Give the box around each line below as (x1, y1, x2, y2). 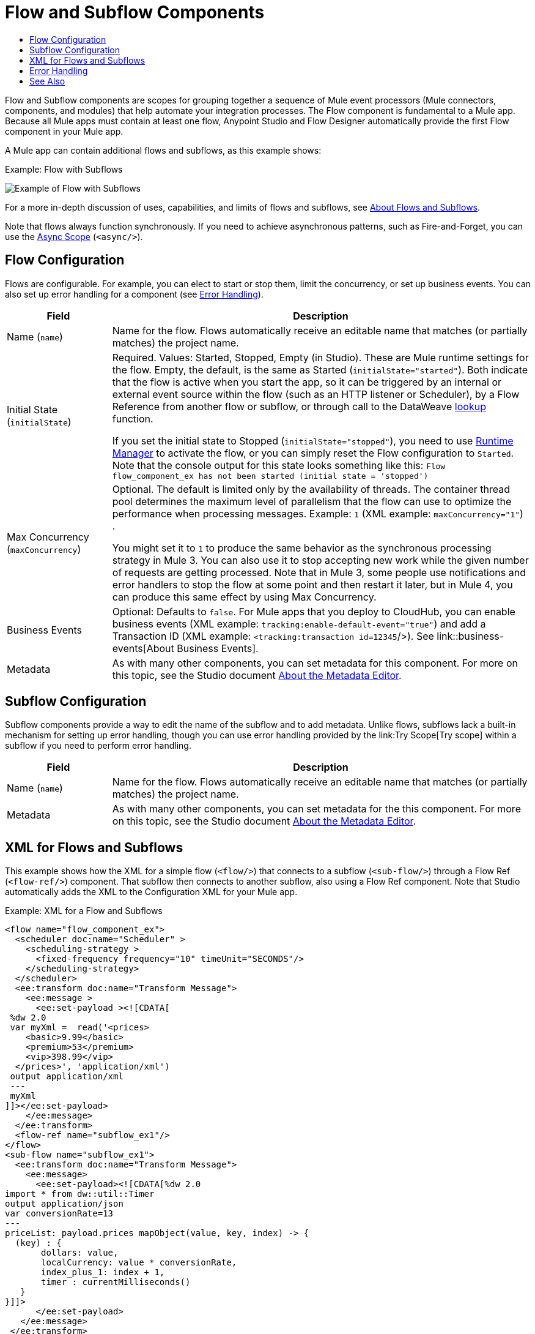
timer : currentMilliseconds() (41, 1277, 191, 1287)
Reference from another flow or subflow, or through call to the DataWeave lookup (112, 400, 486, 413)
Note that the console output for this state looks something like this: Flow (112, 459, 446, 471)
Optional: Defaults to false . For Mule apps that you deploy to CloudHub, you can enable (112, 605, 515, 618)
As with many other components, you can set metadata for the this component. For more (112, 803, 521, 815)
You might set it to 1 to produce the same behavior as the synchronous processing (112, 541, 492, 554)
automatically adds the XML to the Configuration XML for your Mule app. (5, 886, 298, 897)
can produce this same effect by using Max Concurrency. (112, 590, 377, 603)
